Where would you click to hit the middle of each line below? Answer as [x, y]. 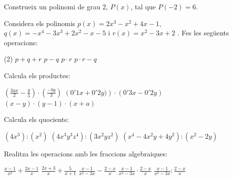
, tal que [143, 6]
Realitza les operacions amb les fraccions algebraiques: [86, 153]
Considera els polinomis [40, 23]
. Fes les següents [203, 33]
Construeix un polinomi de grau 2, [56, 6]
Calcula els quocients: [36, 119]
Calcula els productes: [37, 75]
